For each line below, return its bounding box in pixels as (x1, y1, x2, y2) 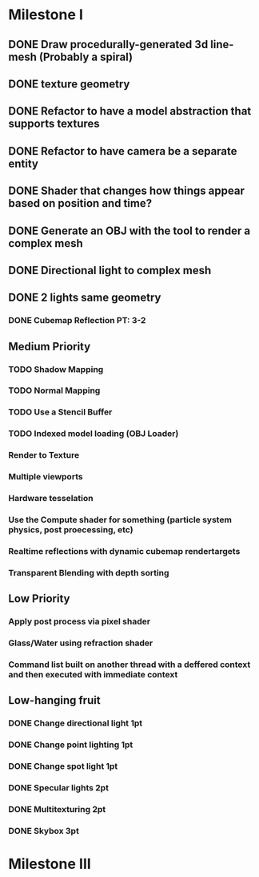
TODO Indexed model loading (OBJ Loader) (8, 428, 179, 439)
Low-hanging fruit (8, 693, 102, 707)
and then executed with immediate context (8, 669, 178, 680)
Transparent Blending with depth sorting (8, 567, 169, 578)
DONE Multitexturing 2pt (8, 804, 106, 814)
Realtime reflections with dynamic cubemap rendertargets (8, 545, 241, 556)
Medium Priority (8, 339, 91, 354)
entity (8, 156, 38, 170)
